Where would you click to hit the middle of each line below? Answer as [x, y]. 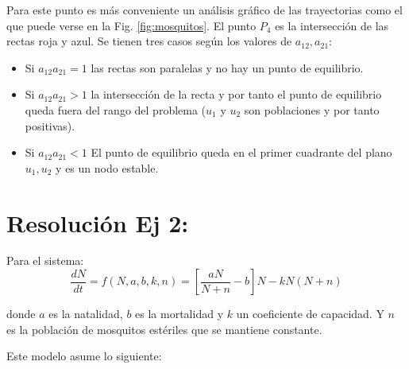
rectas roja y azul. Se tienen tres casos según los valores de [149, 41]
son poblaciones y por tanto [312, 109]
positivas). [50, 125]
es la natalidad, [86, 314]
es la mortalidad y [179, 314]
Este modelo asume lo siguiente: [84, 356]
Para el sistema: [45, 260]
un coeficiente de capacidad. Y [310, 314]
